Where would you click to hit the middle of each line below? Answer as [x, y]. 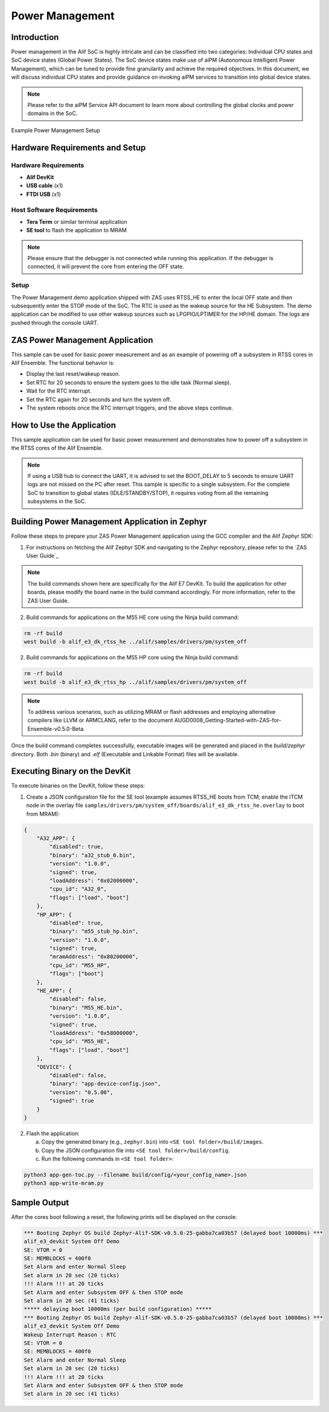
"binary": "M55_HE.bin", [86, 1008]
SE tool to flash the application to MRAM [76, 230]
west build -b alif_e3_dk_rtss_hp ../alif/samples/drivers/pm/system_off [135, 682]
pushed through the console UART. [55, 322]
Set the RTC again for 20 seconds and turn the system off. [99, 399]
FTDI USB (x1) [44, 194]
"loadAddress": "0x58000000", [94, 1033]
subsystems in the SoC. [57, 502]
